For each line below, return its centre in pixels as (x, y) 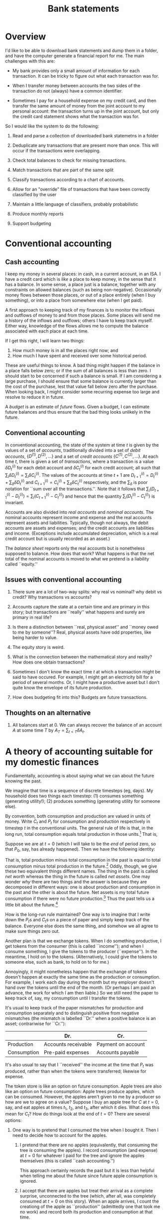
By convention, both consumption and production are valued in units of (78, 816)
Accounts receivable (68, 1044)
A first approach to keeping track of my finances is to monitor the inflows (80, 310)
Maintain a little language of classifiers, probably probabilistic (75, 204)
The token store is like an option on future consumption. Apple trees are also (83, 1086)
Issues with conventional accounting (63, 580)
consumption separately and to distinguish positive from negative (72, 1013)
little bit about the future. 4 (32, 904)
